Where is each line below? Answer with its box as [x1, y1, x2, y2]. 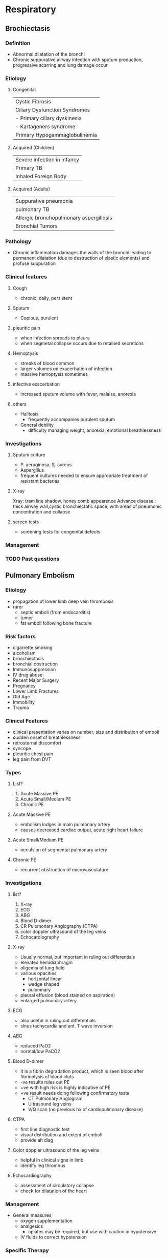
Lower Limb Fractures [12, 688, 59, 694]
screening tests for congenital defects [20, 529, 101, 535]
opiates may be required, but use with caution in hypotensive [28, 1229, 157, 1235]
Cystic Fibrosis [15, 98, 51, 105]
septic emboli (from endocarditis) [20, 609, 91, 615]
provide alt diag [20, 1137, 54, 1143]
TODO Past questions [5, 555, 60, 562]
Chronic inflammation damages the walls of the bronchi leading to [12, 250, 152, 256]
